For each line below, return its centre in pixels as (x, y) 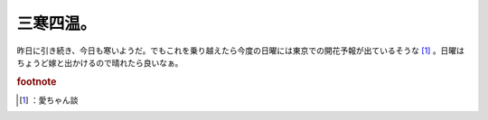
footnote (37, 81)
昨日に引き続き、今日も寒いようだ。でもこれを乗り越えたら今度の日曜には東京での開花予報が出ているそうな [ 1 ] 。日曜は (241, 51)
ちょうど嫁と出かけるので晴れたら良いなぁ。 (100, 62)
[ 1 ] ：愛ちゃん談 (49, 100)
